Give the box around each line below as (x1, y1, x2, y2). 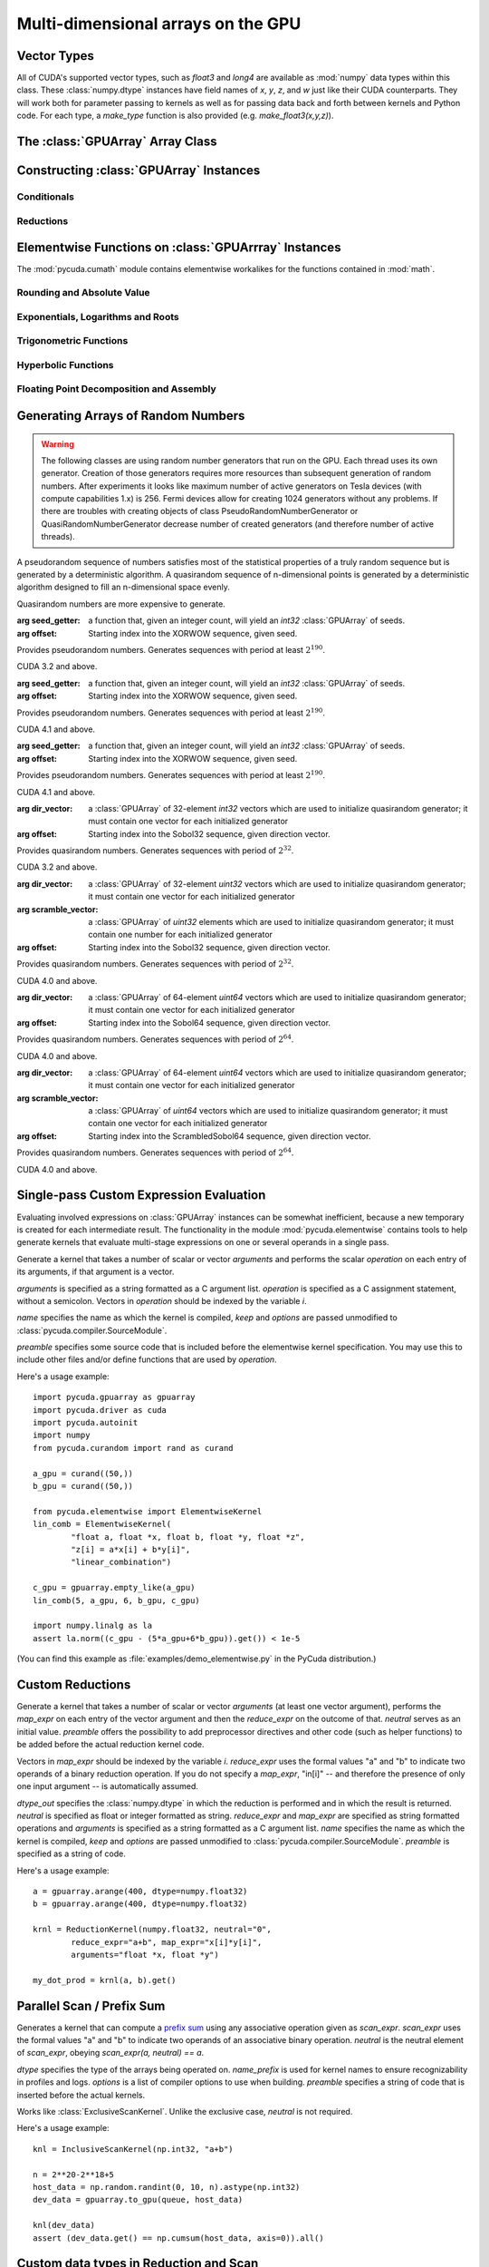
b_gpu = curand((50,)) (33, 1481, 134, 1491)
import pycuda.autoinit (33, 1417, 139, 1428)
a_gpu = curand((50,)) (33, 1468, 134, 1478)
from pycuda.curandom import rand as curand (33, 1443, 235, 1453)
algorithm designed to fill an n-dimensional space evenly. (16, 581, 230, 593)
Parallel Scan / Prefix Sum (16, 1998, 166, 2013)
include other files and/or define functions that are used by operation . (16, 1354, 277, 1365)
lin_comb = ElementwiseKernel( (33, 1519, 172, 1530)
